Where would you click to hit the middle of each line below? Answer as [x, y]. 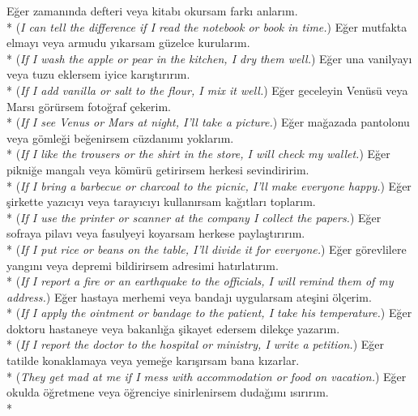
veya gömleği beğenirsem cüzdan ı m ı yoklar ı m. [120, 137]
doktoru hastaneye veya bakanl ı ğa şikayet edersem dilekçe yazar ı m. [173, 328]
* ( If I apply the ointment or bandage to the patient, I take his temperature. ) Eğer [209, 313]
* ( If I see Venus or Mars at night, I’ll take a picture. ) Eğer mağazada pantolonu [208, 122]
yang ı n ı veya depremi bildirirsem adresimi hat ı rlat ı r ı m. [143, 265]
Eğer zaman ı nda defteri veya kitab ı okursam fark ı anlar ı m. [152, 11]
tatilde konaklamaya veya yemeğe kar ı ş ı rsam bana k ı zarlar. [153, 360]
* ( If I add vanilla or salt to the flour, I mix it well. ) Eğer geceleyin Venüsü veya [207, 90]
